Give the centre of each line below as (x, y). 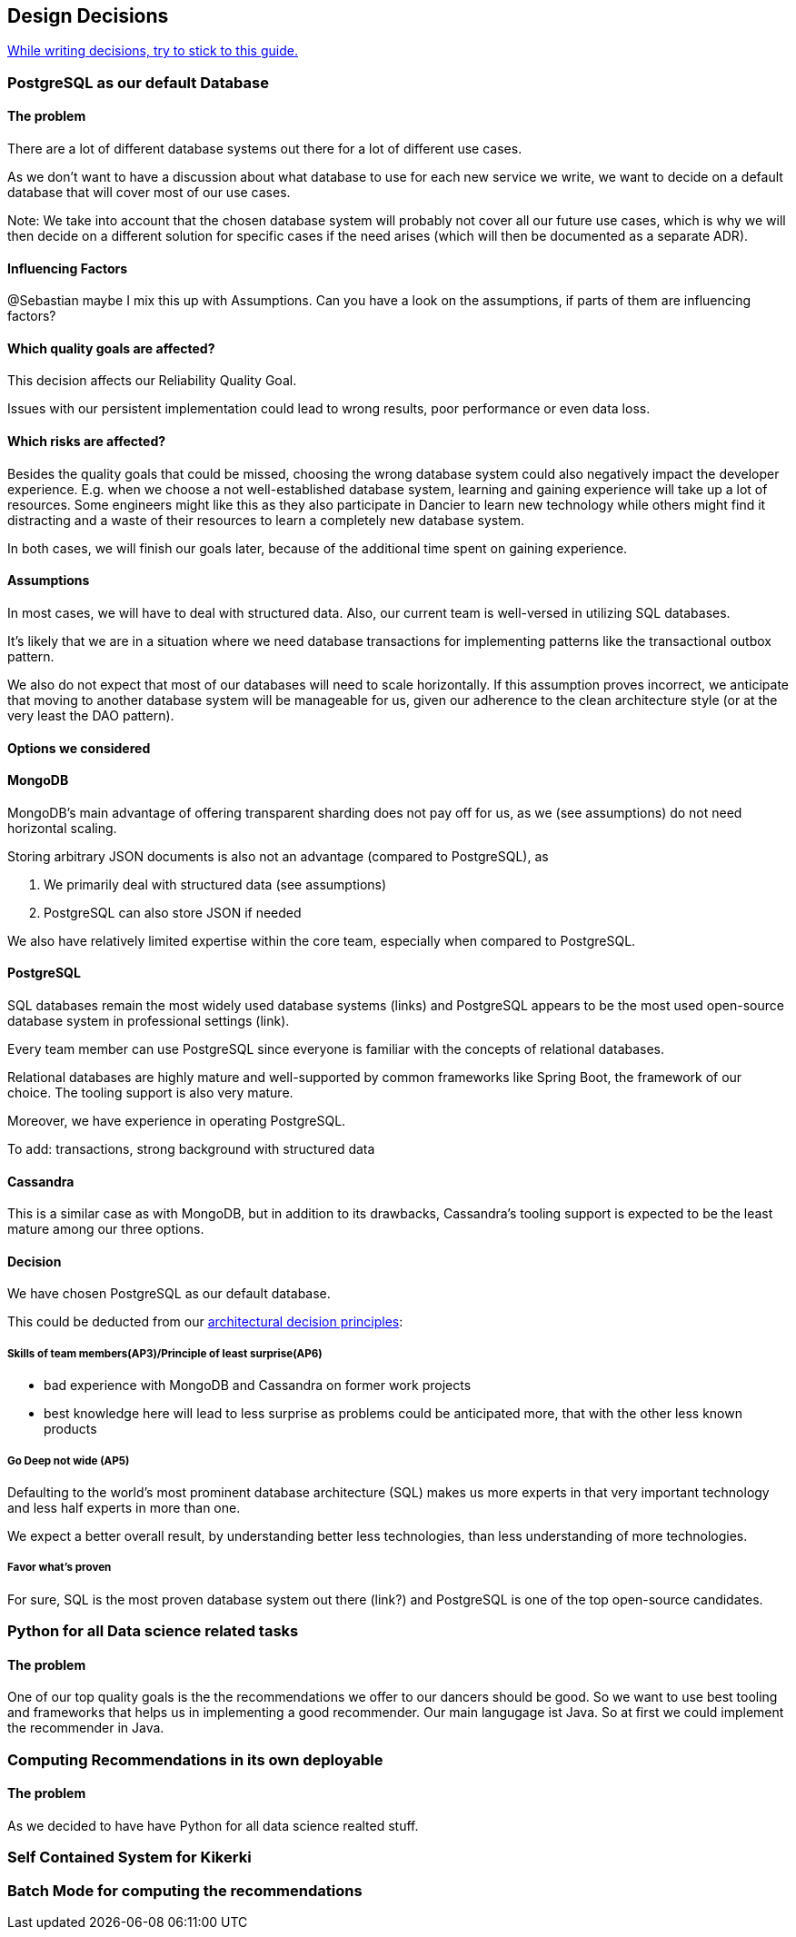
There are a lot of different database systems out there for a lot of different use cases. (265, 149)
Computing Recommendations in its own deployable (195, 1759)
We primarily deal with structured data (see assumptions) (215, 884)
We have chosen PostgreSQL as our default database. (169, 1294)
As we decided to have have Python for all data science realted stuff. (213, 1825)
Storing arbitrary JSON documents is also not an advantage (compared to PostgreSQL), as (278, 856)
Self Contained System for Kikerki (129, 1858)
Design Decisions (88, 16)
